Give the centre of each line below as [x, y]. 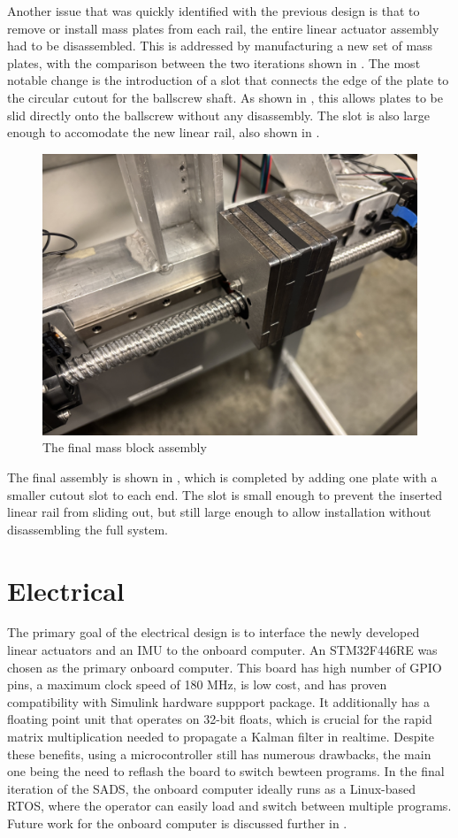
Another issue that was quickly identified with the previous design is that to [214, 11]
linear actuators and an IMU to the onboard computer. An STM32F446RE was [222, 650]
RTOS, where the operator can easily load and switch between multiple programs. [229, 806]
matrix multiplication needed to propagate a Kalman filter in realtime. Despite [221, 736]
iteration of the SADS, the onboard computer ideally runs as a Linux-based [212, 788]
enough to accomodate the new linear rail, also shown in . [164, 132]
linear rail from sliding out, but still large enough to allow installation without [219, 512]
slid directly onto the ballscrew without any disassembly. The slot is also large [218, 115]
